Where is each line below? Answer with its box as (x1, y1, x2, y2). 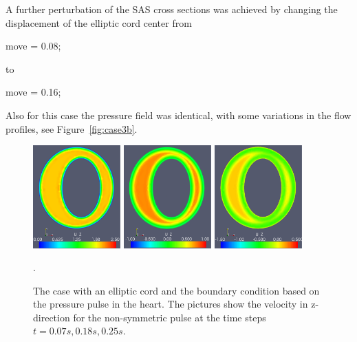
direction (33, 310, 70, 324)
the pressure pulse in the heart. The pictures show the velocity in (33, 297, 308, 311)
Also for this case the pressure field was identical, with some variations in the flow (6, 107, 351, 122)
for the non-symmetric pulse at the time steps (73, 310, 266, 324)
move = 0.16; (6, 85, 61, 99)
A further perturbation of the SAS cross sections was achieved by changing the (6, 2, 338, 16)
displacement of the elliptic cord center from (6, 15, 192, 30)
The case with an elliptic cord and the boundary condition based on (33, 283, 320, 297)
